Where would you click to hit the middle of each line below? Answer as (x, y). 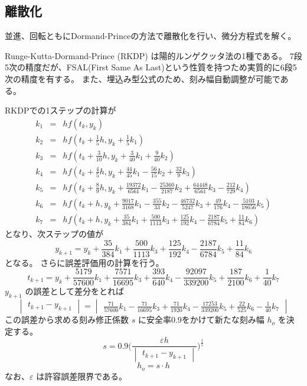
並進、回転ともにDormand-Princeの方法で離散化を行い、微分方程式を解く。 (151, 36)
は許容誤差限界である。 (82, 376)
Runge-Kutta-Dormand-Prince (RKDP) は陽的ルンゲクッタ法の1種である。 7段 (153, 55)
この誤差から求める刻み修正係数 (67, 319)
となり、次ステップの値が (54, 233)
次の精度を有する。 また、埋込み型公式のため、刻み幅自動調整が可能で (143, 78)
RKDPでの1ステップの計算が (61, 110)
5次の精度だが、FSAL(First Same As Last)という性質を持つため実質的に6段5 (151, 67)
